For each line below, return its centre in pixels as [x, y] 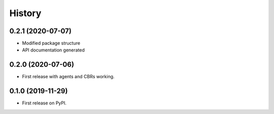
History [25, 13]
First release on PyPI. [44, 103]
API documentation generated [53, 50]
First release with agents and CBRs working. [68, 77]
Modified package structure [51, 43]
